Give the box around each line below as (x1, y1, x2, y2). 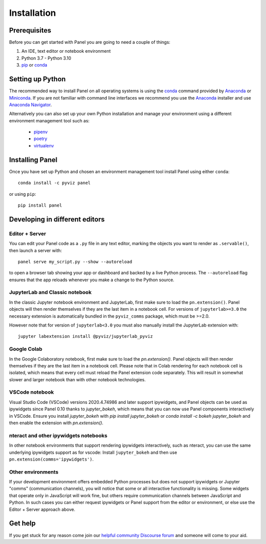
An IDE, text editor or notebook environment (21, 48, 111, 54)
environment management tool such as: (9, 117, 90, 123)
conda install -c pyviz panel (18, 180, 91, 186)
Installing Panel (9, 155, 58, 164)
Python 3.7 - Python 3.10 (21, 55, 71, 61)
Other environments (9, 469, 59, 475)
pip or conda (21, 62, 48, 68)
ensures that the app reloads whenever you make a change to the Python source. (9, 277, 174, 283)
